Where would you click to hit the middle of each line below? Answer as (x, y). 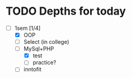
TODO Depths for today (66, 11)
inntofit (33, 69)
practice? (44, 63)
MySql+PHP (39, 49)
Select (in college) (46, 42)
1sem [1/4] (27, 28)
